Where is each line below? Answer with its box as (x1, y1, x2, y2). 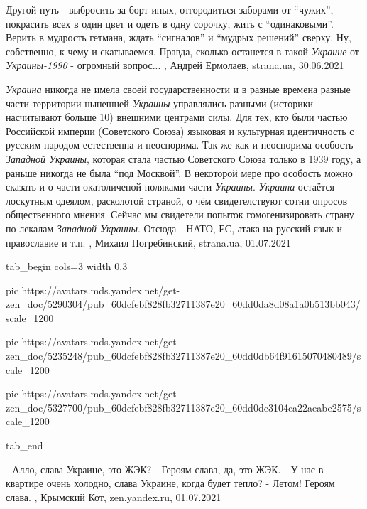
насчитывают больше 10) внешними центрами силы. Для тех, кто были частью (6, 109, 348, 124)
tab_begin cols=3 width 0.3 (6, 259, 128, 274)
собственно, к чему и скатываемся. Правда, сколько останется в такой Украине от (6, 43, 359, 58)
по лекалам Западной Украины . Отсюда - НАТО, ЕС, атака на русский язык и (6, 220, 342, 235)
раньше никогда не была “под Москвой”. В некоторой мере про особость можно (6, 165, 353, 180)
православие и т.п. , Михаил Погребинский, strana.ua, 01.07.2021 (6, 235, 291, 250)
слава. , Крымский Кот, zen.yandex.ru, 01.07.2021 (6, 489, 221, 504)
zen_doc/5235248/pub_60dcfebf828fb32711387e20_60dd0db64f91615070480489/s (6, 348, 361, 363)
